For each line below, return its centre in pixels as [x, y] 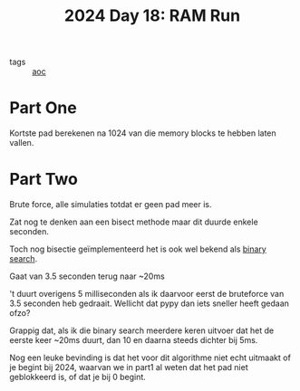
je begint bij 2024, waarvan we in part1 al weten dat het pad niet [129, 367]
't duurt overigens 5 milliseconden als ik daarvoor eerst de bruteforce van [147, 294]
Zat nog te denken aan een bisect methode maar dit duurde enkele [134, 222]
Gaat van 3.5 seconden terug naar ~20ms [87, 276]
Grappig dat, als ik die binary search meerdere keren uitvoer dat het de [142, 330]
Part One [43, 108]
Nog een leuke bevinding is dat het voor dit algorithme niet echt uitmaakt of [150, 358]
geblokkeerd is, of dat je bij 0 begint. [78, 377]
